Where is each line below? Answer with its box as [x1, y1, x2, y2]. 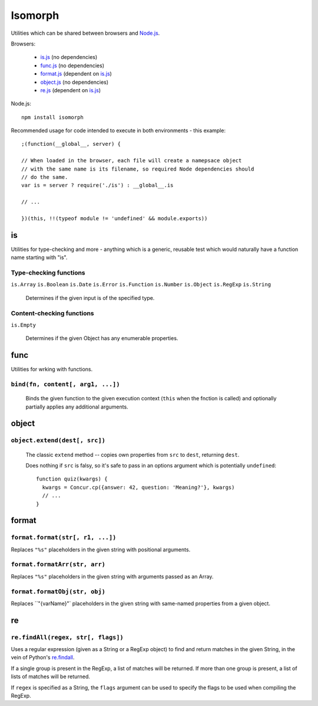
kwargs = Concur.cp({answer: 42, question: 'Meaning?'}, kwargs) [42, 484, 235, 491]
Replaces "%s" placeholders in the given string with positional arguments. [11, 546, 191, 553]
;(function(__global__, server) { [21, 140, 121, 148]
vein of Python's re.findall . [11, 654, 75, 661]
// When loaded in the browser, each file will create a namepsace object [21, 157, 242, 164]
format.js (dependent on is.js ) [40, 70, 112, 77]
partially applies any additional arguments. [25, 403, 129, 410]
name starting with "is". [11, 254, 68, 261]
